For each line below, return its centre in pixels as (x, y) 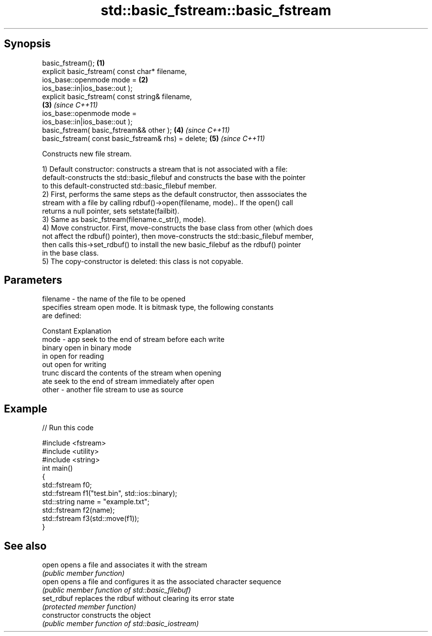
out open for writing (74, 365)
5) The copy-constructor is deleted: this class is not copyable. (143, 261)
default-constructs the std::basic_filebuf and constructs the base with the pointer (174, 177)
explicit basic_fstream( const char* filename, (114, 71)
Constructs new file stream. (87, 153)
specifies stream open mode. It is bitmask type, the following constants (158, 307)
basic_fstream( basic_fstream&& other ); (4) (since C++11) (136, 130)
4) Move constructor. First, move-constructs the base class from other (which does (178, 227)
